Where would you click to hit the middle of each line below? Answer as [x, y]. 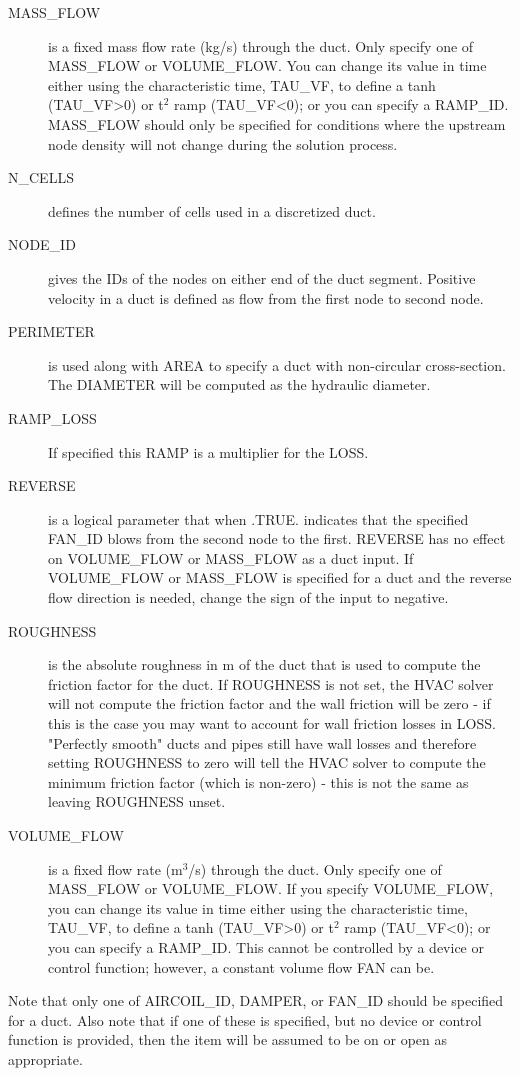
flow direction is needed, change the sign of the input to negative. [248, 597]
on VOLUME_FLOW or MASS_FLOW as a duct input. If [231, 557]
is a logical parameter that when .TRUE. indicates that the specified [258, 518]
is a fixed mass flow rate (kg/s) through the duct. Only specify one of [261, 45]
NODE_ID [42, 244]
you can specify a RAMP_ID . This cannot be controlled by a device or [266, 946]
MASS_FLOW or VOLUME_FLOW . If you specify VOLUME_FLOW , [271, 888]
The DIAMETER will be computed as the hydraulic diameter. [239, 384]
